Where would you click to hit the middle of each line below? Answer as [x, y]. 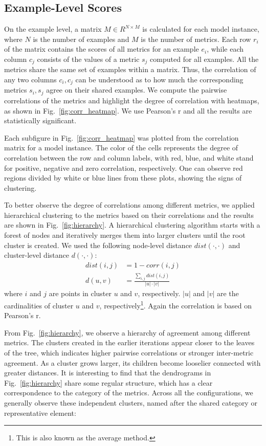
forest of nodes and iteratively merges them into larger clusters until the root [125, 235]
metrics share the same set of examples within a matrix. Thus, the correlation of [130, 69]
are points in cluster [80, 293]
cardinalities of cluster [39, 305]
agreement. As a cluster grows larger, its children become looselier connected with [132, 362]
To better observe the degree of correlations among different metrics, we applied [129, 205]
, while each [225, 49]
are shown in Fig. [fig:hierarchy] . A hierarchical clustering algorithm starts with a [132, 225]
